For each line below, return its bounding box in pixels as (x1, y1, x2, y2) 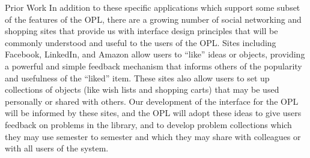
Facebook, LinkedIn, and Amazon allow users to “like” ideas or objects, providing (5, 48, 305, 60)
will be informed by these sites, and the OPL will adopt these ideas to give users (5, 107, 302, 119)
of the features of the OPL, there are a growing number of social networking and (5, 13, 302, 25)
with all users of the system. (5, 142, 109, 154)
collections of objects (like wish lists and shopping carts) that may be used (5, 83, 279, 96)
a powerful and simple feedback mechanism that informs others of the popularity (5, 59, 302, 72)
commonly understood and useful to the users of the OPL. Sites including (5, 36, 276, 48)
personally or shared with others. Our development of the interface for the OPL (5, 95, 299, 107)
